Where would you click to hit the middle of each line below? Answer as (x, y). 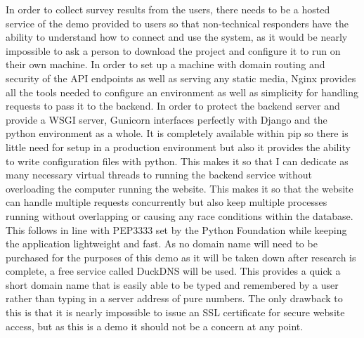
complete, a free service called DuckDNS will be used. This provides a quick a (173, 271)
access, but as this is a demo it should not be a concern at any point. (155, 326)
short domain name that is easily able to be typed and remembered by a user (172, 284)
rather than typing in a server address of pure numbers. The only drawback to (174, 298)
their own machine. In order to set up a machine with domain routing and (165, 64)
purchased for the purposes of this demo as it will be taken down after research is (181, 257)
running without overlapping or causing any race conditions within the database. (180, 215)
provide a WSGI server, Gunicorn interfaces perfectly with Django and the (167, 119)
